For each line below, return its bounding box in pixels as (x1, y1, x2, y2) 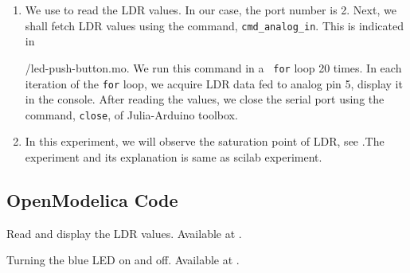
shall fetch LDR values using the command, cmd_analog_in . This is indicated (25, 17, 404, 33)
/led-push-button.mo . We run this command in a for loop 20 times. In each (25, 59, 402, 76)
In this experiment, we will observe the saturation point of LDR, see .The (25, 133, 385, 150)
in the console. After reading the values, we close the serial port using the (25, 91, 385, 107)
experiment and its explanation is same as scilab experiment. (25, 149, 322, 165)
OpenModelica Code (6, 187, 178, 212)
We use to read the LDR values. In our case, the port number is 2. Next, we (25, 2, 396, 18)
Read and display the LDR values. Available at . (6, 224, 242, 241)
